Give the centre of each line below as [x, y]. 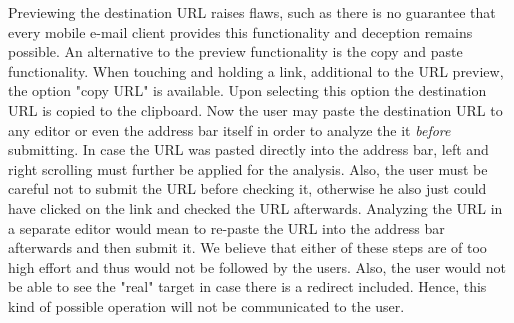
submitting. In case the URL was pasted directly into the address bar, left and [248, 149]
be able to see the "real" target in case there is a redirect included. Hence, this [247, 286]
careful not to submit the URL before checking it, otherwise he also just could [247, 188]
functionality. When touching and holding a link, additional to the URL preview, [256, 70]
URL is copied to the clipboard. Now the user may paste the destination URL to [255, 109]
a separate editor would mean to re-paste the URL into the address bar [226, 227]
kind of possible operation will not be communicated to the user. [206, 305]
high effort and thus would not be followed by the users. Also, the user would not [257, 266]
